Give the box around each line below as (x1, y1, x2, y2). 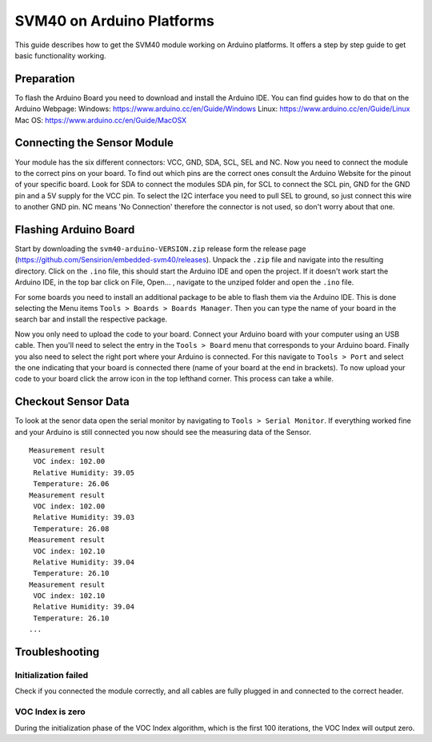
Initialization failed (14, 670, 88, 681)
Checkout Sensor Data (14, 395, 130, 409)
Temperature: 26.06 (33, 480, 110, 489)
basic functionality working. (14, 50, 107, 60)
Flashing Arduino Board (14, 222, 135, 236)
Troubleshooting (14, 645, 100, 659)
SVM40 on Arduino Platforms (14, 12, 215, 30)
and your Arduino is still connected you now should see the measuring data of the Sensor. (14, 427, 312, 437)
